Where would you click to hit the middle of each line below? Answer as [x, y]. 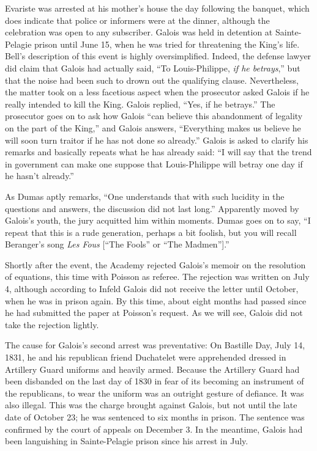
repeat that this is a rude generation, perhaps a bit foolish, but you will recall [151, 232]
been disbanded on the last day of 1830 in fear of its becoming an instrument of [155, 381]
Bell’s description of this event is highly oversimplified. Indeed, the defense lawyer [158, 56]
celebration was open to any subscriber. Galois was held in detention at [139, 32]
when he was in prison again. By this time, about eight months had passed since [156, 300]
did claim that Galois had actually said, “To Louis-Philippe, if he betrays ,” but [153, 68]
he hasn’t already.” [39, 176]
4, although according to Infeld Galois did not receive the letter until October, [152, 289]
